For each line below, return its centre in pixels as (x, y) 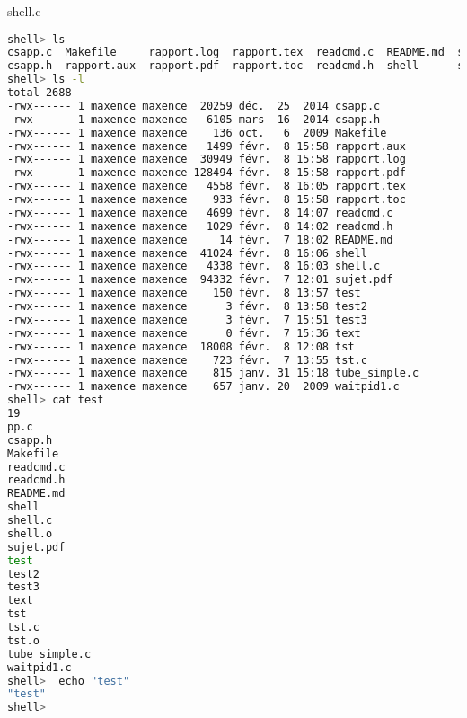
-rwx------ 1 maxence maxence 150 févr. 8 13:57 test (184, 293)
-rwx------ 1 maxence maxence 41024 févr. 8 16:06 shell (187, 253)
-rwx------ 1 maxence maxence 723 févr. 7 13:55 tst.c (187, 360)
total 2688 (40, 93)
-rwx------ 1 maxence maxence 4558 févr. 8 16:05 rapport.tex (207, 186)
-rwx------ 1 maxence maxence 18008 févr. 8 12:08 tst (181, 346)
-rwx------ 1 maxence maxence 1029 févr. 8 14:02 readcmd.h (200, 226)
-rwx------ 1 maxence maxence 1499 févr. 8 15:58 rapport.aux (207, 146)
